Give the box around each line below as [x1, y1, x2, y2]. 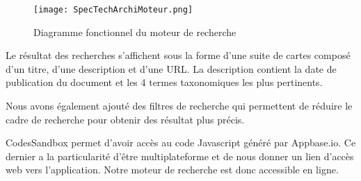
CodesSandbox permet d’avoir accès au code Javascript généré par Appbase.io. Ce [6, 135, 356, 150]
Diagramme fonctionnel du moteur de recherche [33, 24, 236, 39]
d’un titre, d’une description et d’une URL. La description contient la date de [6, 61, 337, 76]
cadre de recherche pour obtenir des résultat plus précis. [6, 112, 245, 126]
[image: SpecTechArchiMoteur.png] [33, 5, 193, 15]
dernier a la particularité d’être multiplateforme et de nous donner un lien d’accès [6, 148, 354, 163]
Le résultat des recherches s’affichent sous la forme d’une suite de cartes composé [6, 48, 351, 62]
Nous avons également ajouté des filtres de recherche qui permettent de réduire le [6, 98, 353, 113]
